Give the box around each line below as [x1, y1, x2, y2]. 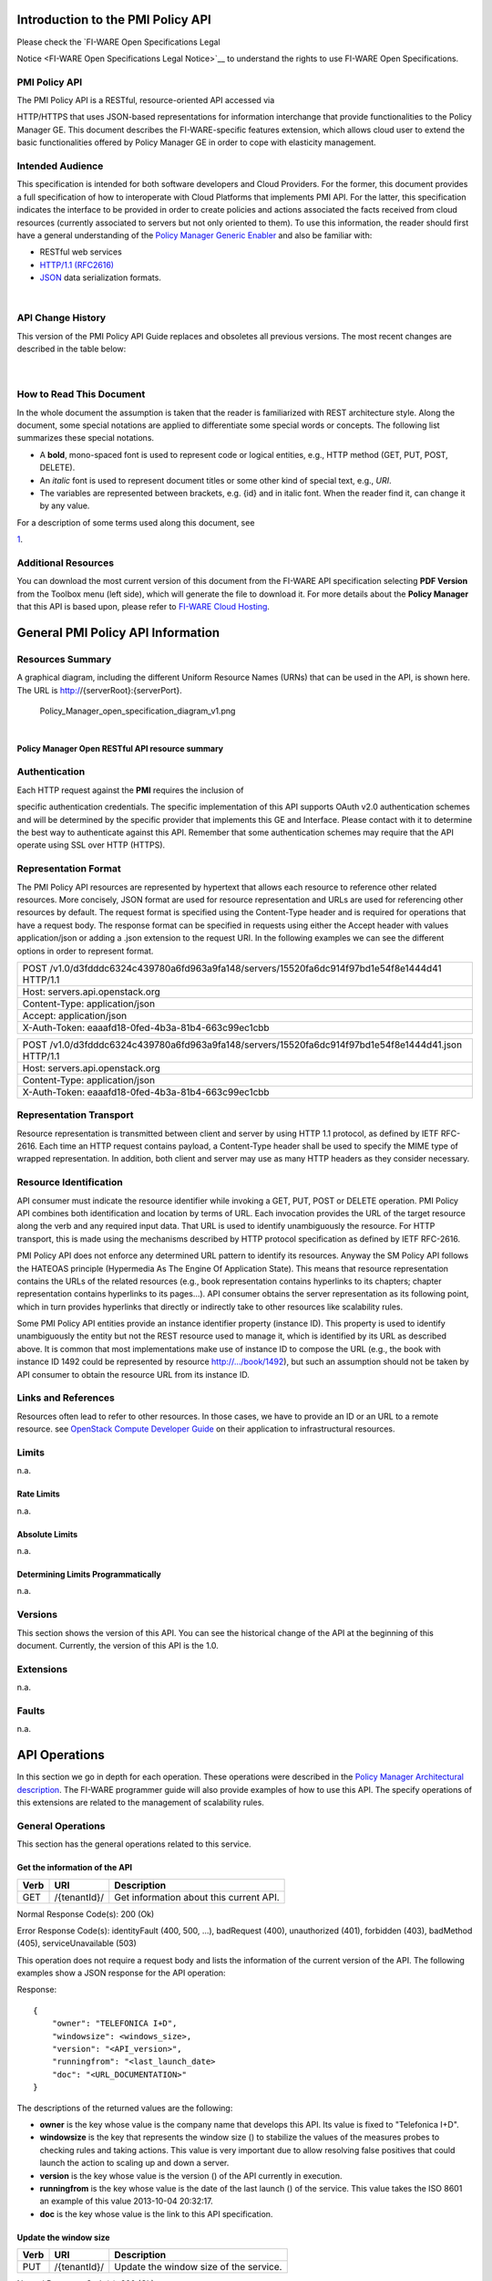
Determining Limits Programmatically [16, 1569, 161, 1580]
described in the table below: [16, 343, 127, 355]
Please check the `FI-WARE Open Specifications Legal [16, 36, 220, 47]
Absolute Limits [16, 1528, 78, 1539]
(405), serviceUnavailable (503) [16, 1938, 137, 1949]
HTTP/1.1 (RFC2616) [39, 259, 114, 270]
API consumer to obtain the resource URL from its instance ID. [16, 1369, 250, 1380]
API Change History [16, 311, 107, 324]
